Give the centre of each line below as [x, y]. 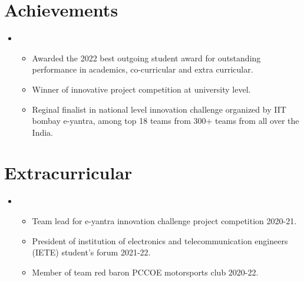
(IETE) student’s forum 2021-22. [91, 252]
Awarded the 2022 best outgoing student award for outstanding [146, 58]
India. [42, 132]
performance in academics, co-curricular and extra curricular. [143, 69]
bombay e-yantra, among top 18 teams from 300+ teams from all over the [166, 121]
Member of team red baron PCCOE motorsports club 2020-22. [145, 272]
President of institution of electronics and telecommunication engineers [160, 240]
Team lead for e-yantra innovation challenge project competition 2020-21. [164, 221]
